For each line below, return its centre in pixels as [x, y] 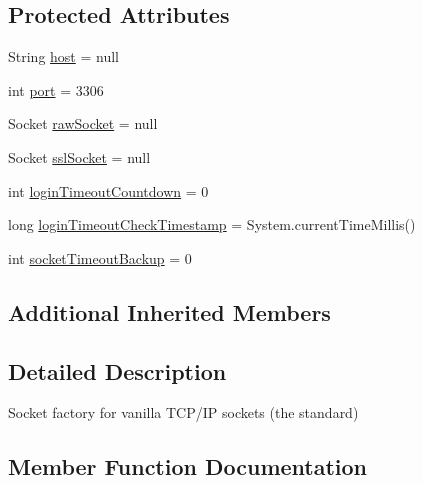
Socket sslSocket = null [79, 156]
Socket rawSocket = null [83, 123]
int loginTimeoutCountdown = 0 [108, 190]
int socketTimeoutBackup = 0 [100, 257]
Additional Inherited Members [169, 311]
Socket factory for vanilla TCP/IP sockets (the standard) [183, 412]
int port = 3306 [56, 89]
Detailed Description [117, 370]
